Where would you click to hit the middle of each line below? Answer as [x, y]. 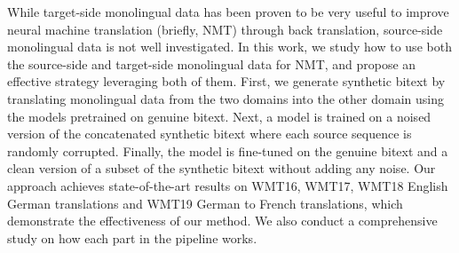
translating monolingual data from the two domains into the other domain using [226, 98]
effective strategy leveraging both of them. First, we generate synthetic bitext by [226, 81]
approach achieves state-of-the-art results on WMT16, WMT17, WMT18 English [228, 185]
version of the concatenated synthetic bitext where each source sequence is [210, 134]
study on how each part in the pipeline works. [132, 237]
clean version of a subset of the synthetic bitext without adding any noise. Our [222, 168]
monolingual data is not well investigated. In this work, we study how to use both [229, 47]
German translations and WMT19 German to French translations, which [205, 203]
